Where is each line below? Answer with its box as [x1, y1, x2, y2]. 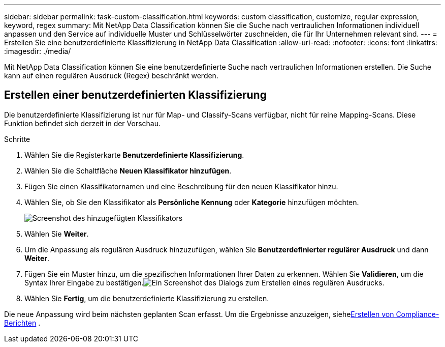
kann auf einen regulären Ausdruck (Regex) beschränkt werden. [4, 71, 218, 80]
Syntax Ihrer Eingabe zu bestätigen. [24, 278, 144, 287]
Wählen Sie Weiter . [24, 229, 89, 238]
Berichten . [4, 318, 41, 327]
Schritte [4, 134, 30, 143]
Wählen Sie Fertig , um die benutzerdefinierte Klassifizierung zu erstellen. [24, 294, 269, 303]
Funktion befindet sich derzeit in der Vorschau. [4, 119, 161, 128]
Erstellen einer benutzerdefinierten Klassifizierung [4, 89, 267, 102]
